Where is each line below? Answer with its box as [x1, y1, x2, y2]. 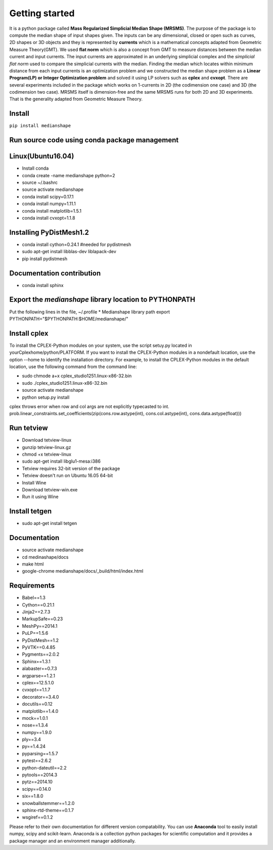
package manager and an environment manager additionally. [9, 838, 136, 844]
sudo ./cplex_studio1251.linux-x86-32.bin [22, 380, 108, 386]
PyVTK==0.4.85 [22, 644, 56, 650]
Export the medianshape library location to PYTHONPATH [9, 295, 196, 304]
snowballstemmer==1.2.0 [22, 800, 75, 806]
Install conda [22, 165, 49, 172]
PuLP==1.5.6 [22, 630, 49, 636]
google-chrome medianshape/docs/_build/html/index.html [22, 568, 144, 574]
